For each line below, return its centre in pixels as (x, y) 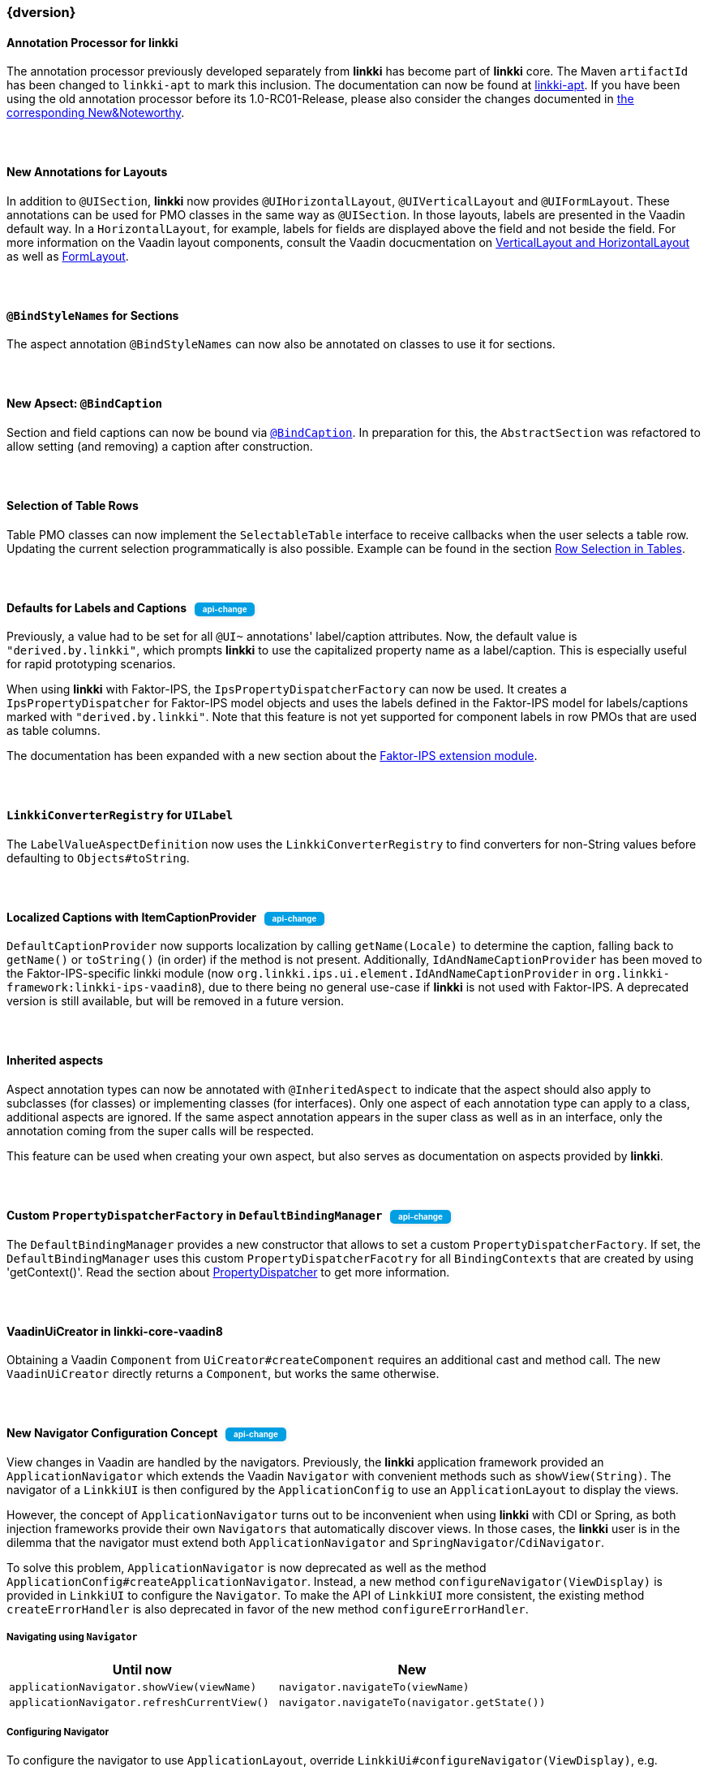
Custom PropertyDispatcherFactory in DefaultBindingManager (195, 1216)
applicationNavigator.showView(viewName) (133, 1687)
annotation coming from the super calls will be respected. (160, 1131)
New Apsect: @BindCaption (85, 404)
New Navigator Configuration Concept (112, 1433)
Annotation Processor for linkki (92, 42)
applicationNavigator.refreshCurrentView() (139, 1702)
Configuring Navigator (58, 1732)
